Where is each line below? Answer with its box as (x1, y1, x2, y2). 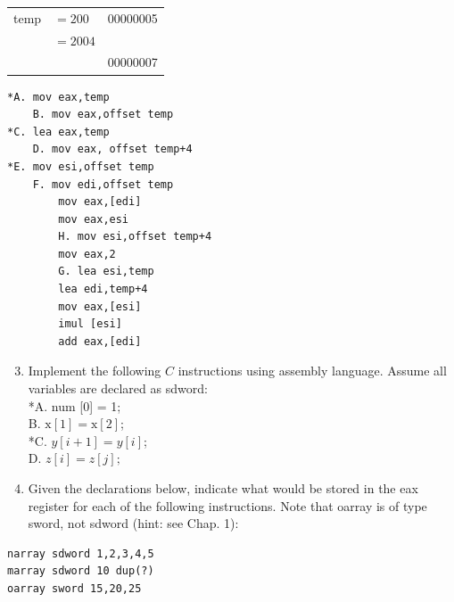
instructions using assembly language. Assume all (177, 361, 447, 380)
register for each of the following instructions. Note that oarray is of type (28, 496, 427, 515)
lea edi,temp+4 (58, 283, 148, 296)
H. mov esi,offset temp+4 (58, 230, 212, 243)
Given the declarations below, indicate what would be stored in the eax (28, 479, 418, 497)
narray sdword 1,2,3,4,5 (7, 547, 154, 560)
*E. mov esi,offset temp (7, 160, 154, 173)
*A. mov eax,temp (7, 90, 110, 103)
